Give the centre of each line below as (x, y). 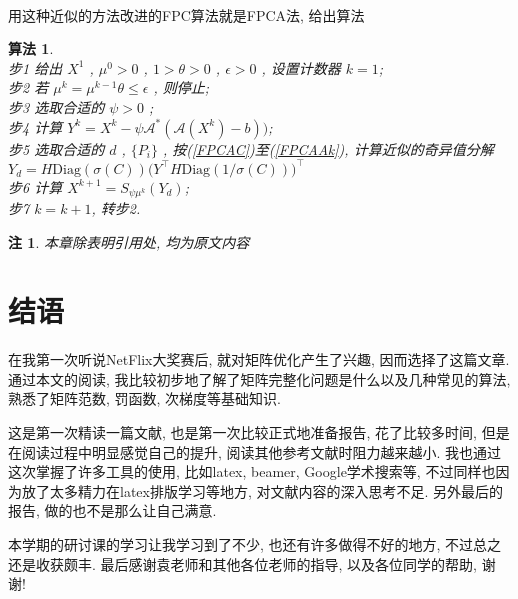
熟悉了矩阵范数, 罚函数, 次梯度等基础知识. (144, 398)
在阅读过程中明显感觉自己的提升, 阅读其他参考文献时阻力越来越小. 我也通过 (255, 451)
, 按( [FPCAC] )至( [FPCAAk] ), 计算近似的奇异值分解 (328, 148)
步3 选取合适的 (56, 106)
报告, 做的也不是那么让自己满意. (112, 510)
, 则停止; (181, 87)
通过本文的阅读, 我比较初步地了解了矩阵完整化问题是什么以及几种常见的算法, (259, 378)
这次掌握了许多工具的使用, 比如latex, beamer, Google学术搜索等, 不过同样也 (252, 471)
